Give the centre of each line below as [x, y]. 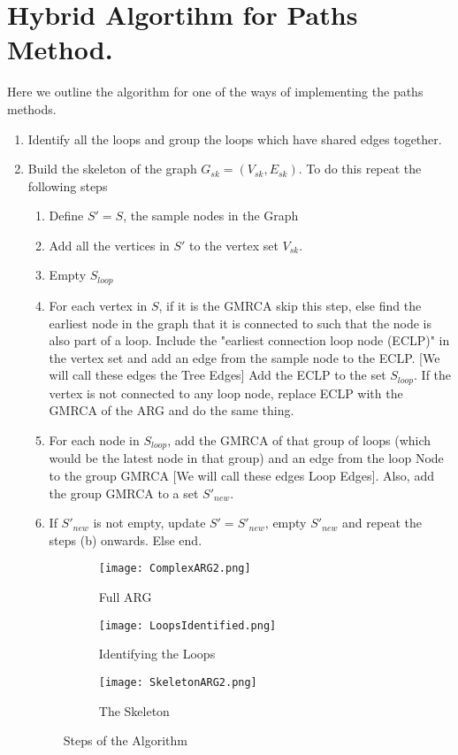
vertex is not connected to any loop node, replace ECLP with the [226, 393]
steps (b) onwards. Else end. [126, 539]
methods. [32, 108]
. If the [433, 375]
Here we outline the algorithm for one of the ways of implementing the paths [215, 92]
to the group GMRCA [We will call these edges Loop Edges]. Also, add [241, 475]
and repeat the [382, 523]
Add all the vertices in [109, 245]
